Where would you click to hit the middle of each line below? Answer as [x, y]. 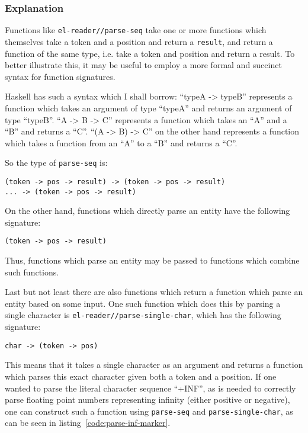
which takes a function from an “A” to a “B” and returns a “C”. [121, 142]
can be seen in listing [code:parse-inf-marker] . [88, 423]
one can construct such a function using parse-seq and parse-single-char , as [149, 411]
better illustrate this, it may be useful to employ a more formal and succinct [143, 65]
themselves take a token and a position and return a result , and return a [139, 41]
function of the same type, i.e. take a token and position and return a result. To [150, 53]
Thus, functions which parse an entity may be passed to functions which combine [152, 260]
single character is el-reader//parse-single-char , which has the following [143, 315]
